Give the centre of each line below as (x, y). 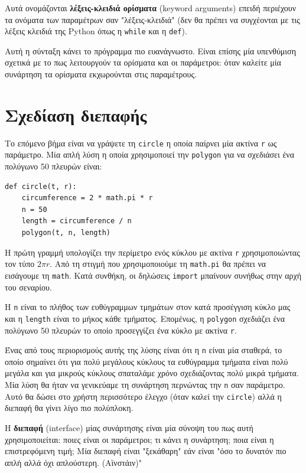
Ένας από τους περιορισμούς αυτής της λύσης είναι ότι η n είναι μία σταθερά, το (144, 350)
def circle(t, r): (41, 186)
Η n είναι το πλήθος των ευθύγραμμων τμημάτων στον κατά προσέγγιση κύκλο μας (148, 307)
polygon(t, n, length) (66, 233)
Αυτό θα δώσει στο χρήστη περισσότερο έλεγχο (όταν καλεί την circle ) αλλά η (143, 396)
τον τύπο (20, 264)
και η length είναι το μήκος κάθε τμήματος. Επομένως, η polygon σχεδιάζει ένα (145, 318)
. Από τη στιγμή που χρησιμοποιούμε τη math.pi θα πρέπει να (158, 264)
